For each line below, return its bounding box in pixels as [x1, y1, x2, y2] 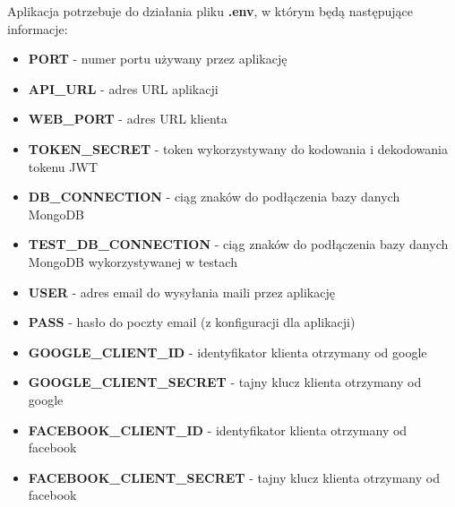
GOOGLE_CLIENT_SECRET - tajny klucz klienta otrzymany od [28, 373, 422, 391]
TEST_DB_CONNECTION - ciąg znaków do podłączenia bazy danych [28, 235, 449, 253]
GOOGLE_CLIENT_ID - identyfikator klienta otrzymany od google [28, 342, 427, 361]
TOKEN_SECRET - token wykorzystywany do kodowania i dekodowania [28, 139, 448, 158]
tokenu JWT [28, 157, 98, 176]
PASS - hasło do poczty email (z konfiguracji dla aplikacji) [28, 313, 356, 331]
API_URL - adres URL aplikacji [28, 79, 219, 98]
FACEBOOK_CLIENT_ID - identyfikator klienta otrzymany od [28, 420, 408, 439]
